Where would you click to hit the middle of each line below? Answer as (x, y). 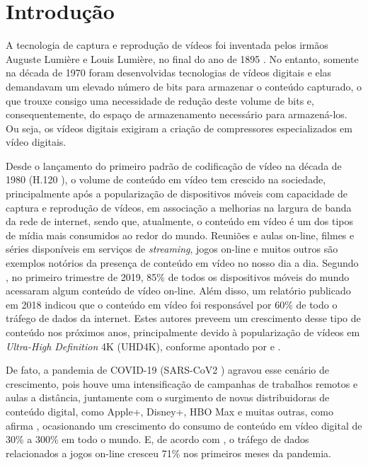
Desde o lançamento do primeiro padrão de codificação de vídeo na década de (174, 165)
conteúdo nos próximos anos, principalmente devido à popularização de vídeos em (183, 332)
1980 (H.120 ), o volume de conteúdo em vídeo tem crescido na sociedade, (166, 179)
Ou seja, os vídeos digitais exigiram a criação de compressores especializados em (179, 128)
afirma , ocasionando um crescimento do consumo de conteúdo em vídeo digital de (184, 425)
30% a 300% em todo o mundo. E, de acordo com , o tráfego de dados (157, 439)
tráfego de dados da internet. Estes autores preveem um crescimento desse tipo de (183, 318)
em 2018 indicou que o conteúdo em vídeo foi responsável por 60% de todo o (172, 304)
